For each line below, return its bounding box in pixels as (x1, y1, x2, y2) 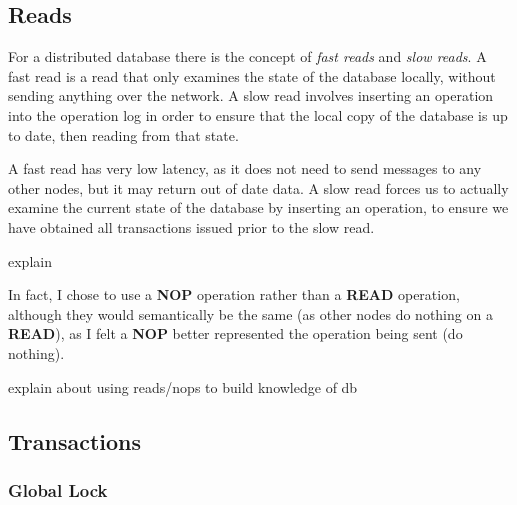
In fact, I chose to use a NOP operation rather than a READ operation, (8, 284, 460, 305)
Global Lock (8, 477, 108, 502)
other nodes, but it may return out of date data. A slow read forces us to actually (8, 177, 509, 198)
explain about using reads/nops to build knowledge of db (8, 376, 358, 397)
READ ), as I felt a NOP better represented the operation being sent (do (8, 323, 463, 344)
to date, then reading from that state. (8, 124, 239, 145)
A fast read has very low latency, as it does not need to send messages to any (8, 158, 482, 179)
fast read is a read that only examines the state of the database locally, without (8, 65, 496, 86)
